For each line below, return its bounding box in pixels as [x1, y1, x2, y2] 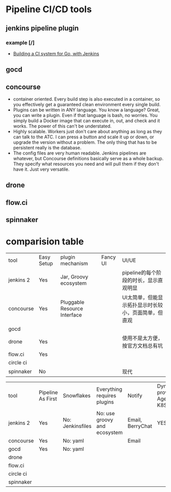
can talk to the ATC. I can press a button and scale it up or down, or [13, 134, 154, 140]
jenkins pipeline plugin [6, 24, 79, 33]
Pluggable [60, 299, 85, 306]
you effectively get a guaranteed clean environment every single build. [13, 102, 161, 108]
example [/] [6, 39, 35, 46]
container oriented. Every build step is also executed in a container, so [13, 96, 160, 102]
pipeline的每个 [122, 269, 157, 276]
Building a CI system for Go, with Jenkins [13, 50, 99, 56]
